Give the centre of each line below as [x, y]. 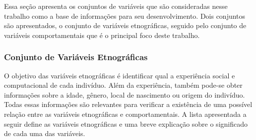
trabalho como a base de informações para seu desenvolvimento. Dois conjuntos [125, 16]
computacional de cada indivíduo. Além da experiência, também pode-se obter [123, 85]
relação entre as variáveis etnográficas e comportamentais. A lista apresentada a [125, 114]
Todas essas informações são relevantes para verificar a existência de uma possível [128, 104]
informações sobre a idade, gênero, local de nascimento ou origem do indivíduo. [125, 94]
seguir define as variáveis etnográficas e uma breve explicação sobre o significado [126, 123]
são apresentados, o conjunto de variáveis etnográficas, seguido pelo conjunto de [125, 25]
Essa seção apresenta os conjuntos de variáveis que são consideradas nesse [116, 6]
